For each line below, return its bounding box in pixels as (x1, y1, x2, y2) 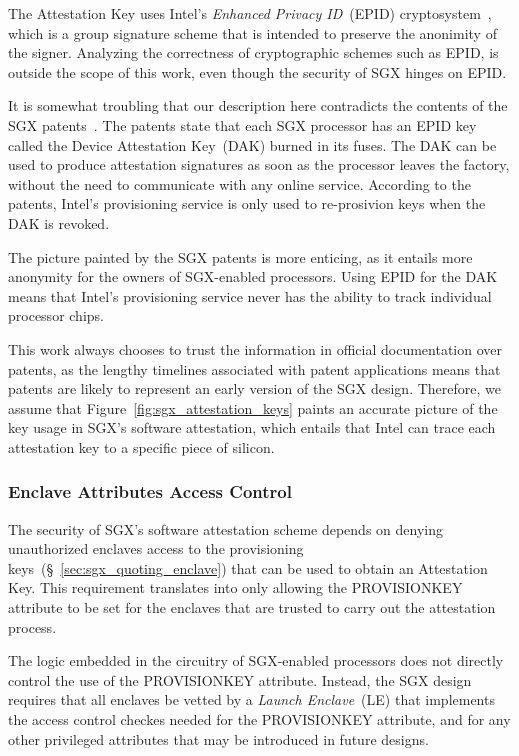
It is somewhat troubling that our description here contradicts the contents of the (8, 95, 508, 116)
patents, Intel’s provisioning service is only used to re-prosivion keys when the (8, 193, 486, 214)
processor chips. (8, 305, 104, 326)
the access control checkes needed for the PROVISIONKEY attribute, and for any (8, 709, 511, 730)
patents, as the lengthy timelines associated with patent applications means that (8, 358, 501, 379)
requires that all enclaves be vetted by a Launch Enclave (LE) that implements (8, 689, 495, 710)
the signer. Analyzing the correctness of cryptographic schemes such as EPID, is (8, 42, 499, 63)
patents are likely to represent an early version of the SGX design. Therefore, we (8, 378, 501, 399)
